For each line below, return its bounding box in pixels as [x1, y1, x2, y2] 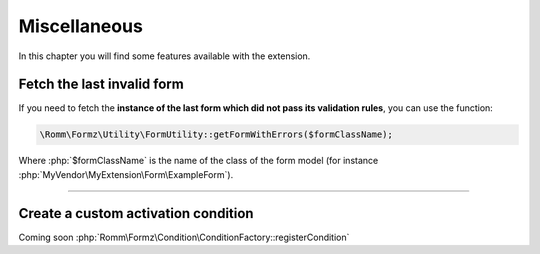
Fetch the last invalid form [18, 76, 184, 93]
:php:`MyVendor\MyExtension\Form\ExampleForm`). [18, 168, 234, 180]
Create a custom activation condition [18, 205, 254, 222]
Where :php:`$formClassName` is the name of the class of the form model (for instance [18, 155, 379, 167]
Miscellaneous [18, 15, 144, 37]
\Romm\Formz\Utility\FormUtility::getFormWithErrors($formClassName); [39, 129, 394, 140]
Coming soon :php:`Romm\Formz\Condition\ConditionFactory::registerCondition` [18, 231, 350, 243]
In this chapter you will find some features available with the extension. [18, 50, 311, 62]
